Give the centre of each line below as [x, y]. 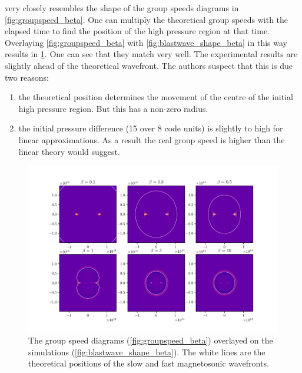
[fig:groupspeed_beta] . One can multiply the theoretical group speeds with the [147, 19]
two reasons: [27, 77]
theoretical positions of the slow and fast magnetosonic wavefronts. [149, 363]
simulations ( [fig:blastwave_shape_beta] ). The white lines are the [147, 351]
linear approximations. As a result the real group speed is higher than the [152, 139]
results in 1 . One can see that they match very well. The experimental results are [151, 54]
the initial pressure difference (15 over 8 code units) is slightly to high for [151, 128]
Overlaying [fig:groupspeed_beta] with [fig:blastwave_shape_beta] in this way [146, 42]
